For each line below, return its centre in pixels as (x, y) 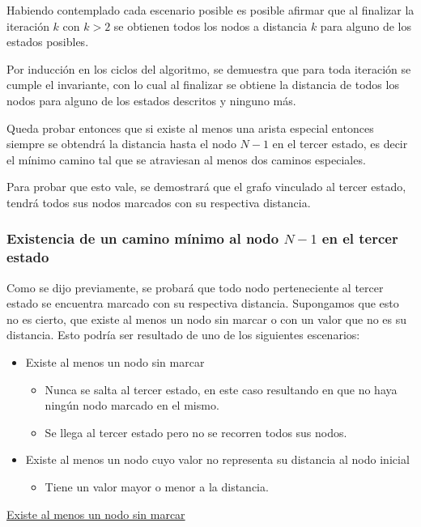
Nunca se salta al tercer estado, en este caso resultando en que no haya (221, 389)
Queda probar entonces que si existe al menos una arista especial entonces (190, 127)
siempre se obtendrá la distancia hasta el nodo (121, 144)
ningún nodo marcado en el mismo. (132, 405)
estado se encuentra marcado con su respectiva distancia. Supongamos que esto (203, 303)
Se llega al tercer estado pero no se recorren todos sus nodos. (196, 432)
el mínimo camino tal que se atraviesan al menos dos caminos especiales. (186, 159)
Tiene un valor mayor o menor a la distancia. (157, 487)
